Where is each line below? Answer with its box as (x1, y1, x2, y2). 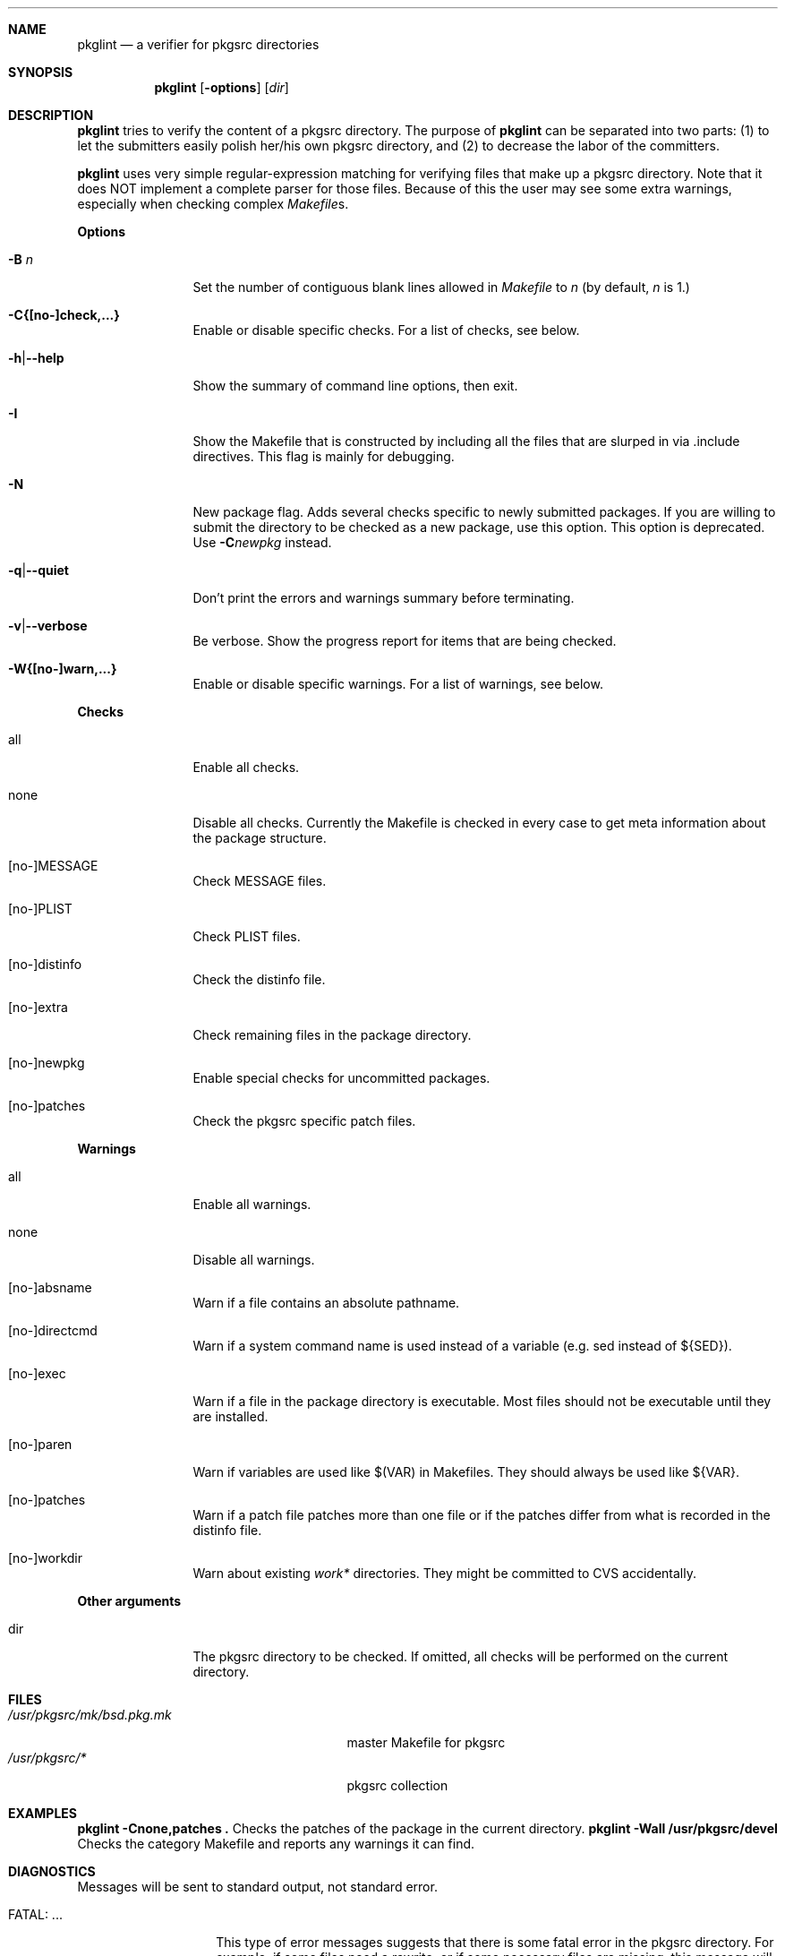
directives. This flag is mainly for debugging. (192, 449, 455, 464)
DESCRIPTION (8, 107, 94, 123)
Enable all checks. (192, 759, 300, 775)
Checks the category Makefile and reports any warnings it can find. (77, 1836, 475, 1851)
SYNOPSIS (8, 64, 73, 80)
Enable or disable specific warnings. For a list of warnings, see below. (192, 676, 603, 691)
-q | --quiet (8, 562, 69, 578)
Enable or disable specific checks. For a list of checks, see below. (192, 322, 580, 338)
